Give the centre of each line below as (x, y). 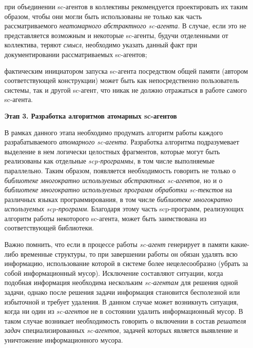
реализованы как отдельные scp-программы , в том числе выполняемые (110, 161)
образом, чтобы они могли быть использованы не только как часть (103, 16)
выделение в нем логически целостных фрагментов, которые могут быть (112, 151)
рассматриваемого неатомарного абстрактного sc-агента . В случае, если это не (125, 26)
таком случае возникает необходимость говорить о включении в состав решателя (125, 320)
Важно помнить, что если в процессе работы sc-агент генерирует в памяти (117, 244)
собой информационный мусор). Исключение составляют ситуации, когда (114, 273)
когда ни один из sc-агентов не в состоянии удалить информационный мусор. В (124, 311)
